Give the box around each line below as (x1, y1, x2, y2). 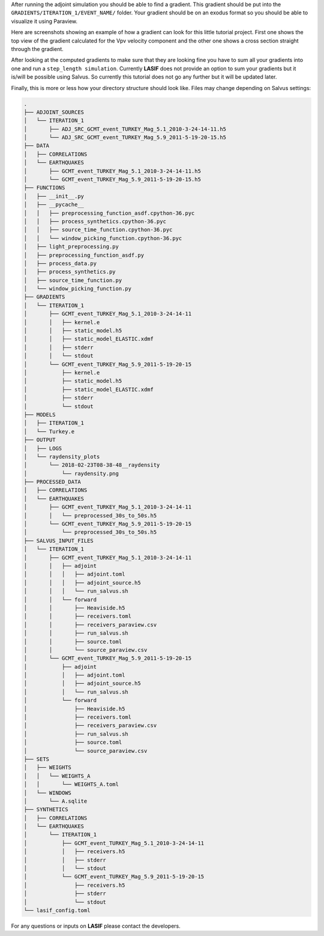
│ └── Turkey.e (23, 428, 75, 435)
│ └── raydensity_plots (23, 453, 100, 460)
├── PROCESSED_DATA (23, 479, 81, 486)
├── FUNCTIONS (23, 184, 65, 192)
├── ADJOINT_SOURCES (23, 109, 84, 115)
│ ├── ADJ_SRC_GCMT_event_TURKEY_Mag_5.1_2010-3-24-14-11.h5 (23, 125, 227, 132)
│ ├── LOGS (23, 445, 62, 451)
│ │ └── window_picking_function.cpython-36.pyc (23, 235, 182, 241)
